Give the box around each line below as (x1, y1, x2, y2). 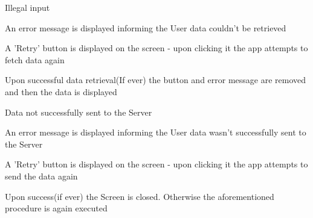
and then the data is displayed (5, 85, 117, 98)
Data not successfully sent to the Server (5, 105, 152, 118)
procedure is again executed (5, 202, 108, 214)
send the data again (5, 169, 78, 182)
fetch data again (5, 53, 65, 66)
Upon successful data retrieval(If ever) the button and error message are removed (5, 73, 306, 86)
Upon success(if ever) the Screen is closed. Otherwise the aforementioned (5, 190, 274, 202)
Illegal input (5, 1, 50, 13)
